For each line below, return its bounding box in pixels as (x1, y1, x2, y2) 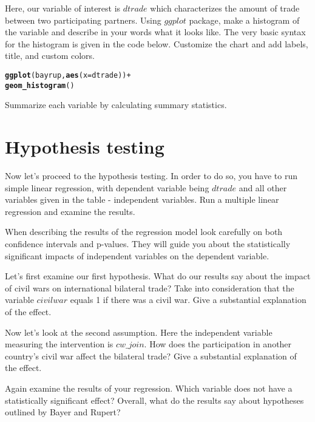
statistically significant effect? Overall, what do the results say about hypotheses (5, 393, 304, 406)
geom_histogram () (5, 81, 75, 90)
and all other (239, 181, 287, 194)
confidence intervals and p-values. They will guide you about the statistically (5, 237, 291, 250)
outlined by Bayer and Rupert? (5, 406, 121, 418)
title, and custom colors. (5, 49, 95, 62)
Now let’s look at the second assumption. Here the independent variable (5, 325, 273, 338)
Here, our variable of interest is (5, 2, 121, 14)
